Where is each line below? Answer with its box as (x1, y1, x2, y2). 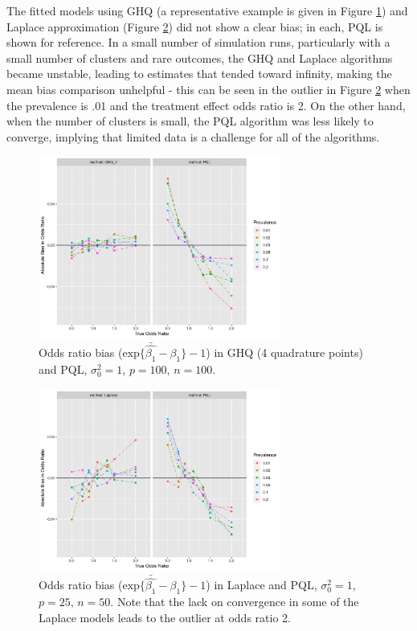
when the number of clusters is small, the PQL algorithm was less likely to (6, 113, 374, 129)
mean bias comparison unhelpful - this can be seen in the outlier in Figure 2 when (6, 80, 411, 97)
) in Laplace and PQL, (206, 576, 317, 593)
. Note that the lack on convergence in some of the (110, 593, 359, 610)
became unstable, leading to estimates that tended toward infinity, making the (6, 65, 392, 82)
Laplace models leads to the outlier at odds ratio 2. (39, 608, 291, 625)
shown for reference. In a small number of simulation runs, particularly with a (6, 34, 390, 51)
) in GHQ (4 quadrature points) (206, 344, 363, 361)
